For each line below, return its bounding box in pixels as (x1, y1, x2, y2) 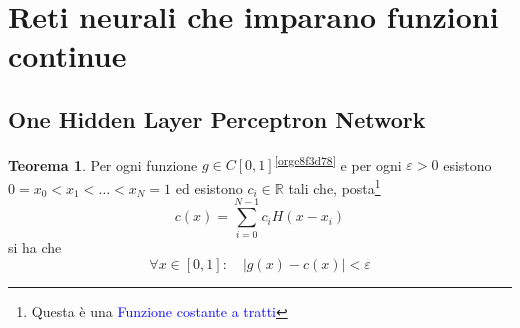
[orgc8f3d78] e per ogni (274, 151, 402, 175)
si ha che (8, 237, 62, 258)
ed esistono (175, 177, 243, 198)
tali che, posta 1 (288, 175, 381, 198)
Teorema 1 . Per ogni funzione (8, 154, 198, 175)
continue (8, 35, 127, 76)
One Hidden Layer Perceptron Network (8, 103, 426, 134)
